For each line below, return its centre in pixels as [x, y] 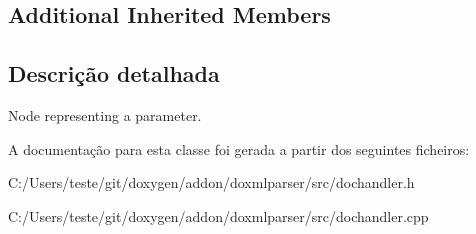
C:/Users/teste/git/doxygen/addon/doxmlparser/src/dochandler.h [211, 182]
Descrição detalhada [114, 73]
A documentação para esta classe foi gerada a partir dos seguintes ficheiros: [239, 148]
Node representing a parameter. [105, 114]
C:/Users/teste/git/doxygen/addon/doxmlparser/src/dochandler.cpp [218, 215]
